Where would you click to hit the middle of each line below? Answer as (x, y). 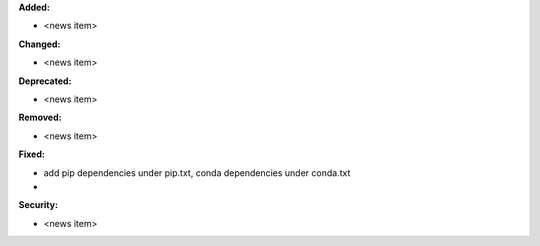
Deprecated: (45, 81)
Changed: (39, 44)
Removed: (40, 117)
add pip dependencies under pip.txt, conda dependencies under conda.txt (197, 172)
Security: (38, 205)
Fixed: (31, 154)
